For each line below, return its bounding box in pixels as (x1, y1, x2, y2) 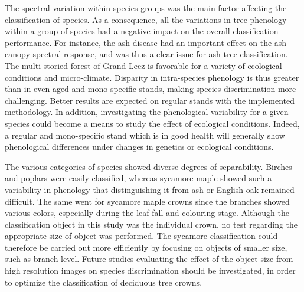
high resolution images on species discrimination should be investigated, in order (5, 264, 296, 277)
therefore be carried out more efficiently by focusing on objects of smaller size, (5, 241, 287, 253)
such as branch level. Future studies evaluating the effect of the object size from (5, 252, 293, 265)
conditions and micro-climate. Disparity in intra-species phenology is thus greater (5, 71, 299, 83)
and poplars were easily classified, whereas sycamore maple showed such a (5, 172, 272, 184)
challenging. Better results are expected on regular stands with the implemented (5, 94, 295, 106)
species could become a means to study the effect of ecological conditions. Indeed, (5, 117, 300, 129)
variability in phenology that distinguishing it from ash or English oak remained (5, 183, 295, 195)
